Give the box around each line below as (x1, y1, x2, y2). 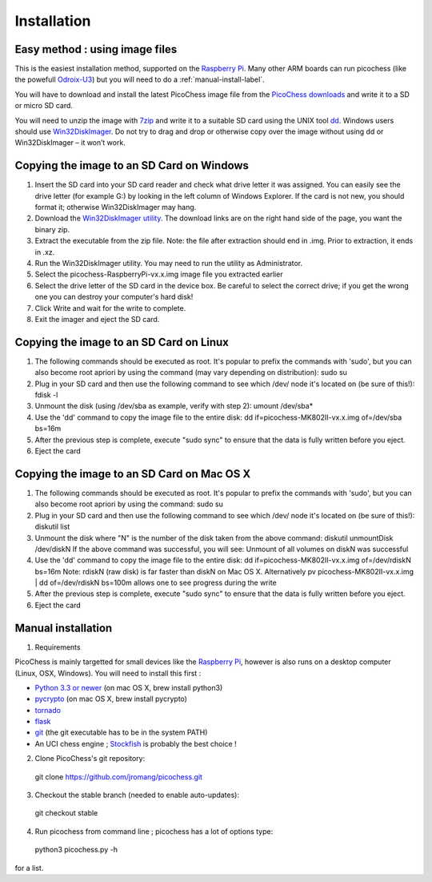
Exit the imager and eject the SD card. (34, 315, 160, 324)
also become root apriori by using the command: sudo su (34, 499, 223, 509)
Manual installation (14, 621, 113, 634)
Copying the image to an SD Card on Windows (14, 159, 250, 172)
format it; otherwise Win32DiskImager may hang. (34, 203, 197, 212)
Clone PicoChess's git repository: (34, 754, 146, 763)
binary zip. (34, 224, 70, 234)
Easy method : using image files (14, 42, 178, 56)
